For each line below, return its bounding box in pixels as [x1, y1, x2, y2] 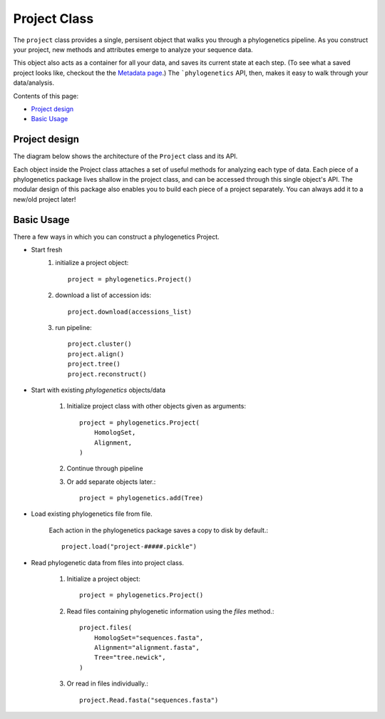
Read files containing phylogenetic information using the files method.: [66, 606, 274, 616]
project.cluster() [68, 340, 132, 348]
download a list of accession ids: [55, 291, 151, 299]
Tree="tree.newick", [93, 653, 166, 662]
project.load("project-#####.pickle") [61, 542, 197, 551]
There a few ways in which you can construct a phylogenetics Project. [13, 232, 220, 241]
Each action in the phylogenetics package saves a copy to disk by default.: [48, 526, 269, 534]
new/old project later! [13, 195, 76, 203]
